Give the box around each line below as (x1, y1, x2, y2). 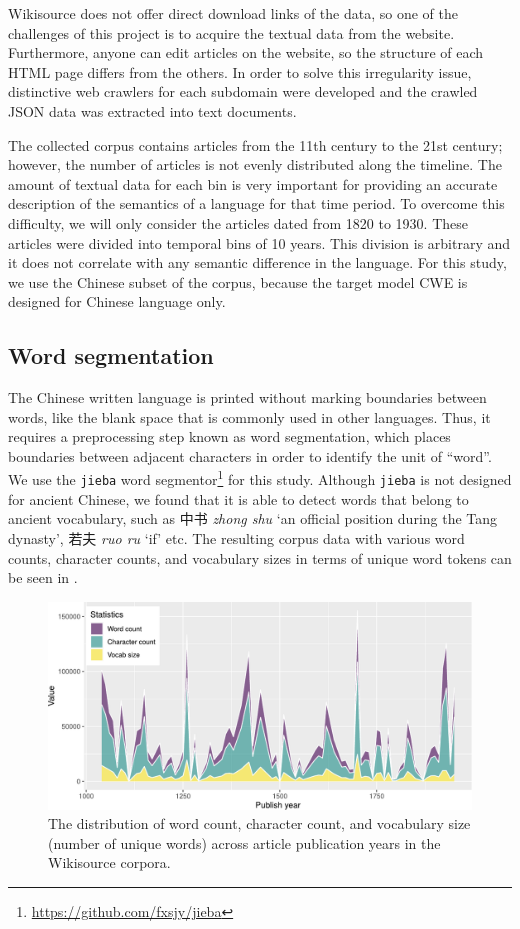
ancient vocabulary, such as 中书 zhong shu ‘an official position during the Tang (8, 508, 498, 529)
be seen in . (8, 567, 78, 588)
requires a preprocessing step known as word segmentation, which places (8, 426, 451, 447)
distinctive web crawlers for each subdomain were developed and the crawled (8, 81, 478, 102)
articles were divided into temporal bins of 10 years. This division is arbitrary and (8, 232, 511, 253)
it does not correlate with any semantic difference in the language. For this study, (8, 252, 507, 273)
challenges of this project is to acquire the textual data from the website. (8, 22, 455, 43)
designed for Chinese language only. (8, 291, 226, 312)
